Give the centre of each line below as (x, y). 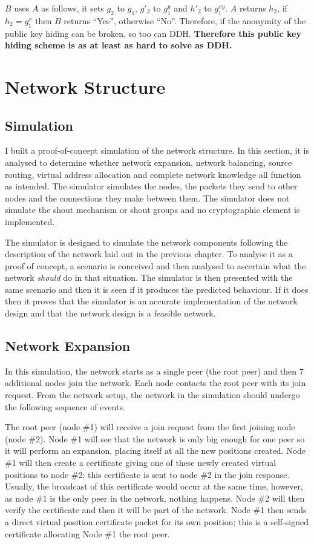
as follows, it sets (73, 8)
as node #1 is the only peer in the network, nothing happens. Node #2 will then (155, 498)
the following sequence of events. (65, 406)
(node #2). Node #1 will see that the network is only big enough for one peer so (155, 438)
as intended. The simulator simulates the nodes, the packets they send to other (151, 186)
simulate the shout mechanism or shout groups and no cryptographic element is (152, 210)
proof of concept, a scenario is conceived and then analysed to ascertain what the (155, 265)
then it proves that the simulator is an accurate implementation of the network (151, 301)
